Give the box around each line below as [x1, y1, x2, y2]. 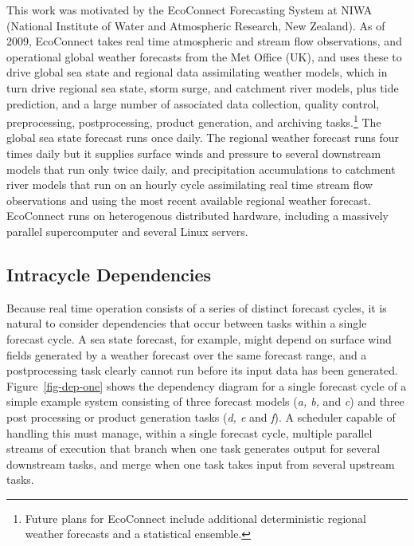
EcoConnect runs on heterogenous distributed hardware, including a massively [6, 207, 389, 224]
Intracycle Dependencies [6, 261, 212, 286]
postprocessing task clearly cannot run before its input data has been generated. [6, 362, 398, 379]
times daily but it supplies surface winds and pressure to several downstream [6, 145, 381, 161]
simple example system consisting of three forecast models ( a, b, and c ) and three [6, 393, 404, 410]
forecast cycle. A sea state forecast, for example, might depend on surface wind [6, 330, 392, 347]
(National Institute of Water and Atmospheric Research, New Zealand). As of [6, 17, 385, 33]
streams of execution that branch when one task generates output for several [6, 440, 381, 457]
